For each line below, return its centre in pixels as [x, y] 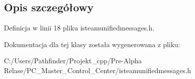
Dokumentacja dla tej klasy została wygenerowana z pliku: [92, 44]
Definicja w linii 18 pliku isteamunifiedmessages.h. [79, 28]
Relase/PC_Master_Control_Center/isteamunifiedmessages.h [97, 70]
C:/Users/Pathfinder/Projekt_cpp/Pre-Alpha [73, 61]
